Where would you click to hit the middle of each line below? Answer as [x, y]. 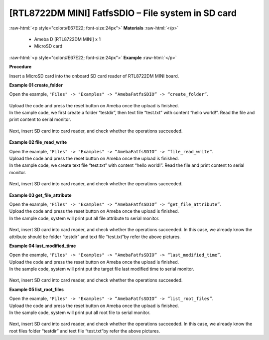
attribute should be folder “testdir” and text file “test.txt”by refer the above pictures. [95, 237]
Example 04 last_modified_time [43, 246]
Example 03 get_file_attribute [40, 195]
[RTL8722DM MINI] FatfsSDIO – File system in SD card [123, 13]
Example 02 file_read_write [38, 142]
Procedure [20, 67]
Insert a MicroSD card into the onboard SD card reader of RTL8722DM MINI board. [94, 76]
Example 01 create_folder [36, 85]
